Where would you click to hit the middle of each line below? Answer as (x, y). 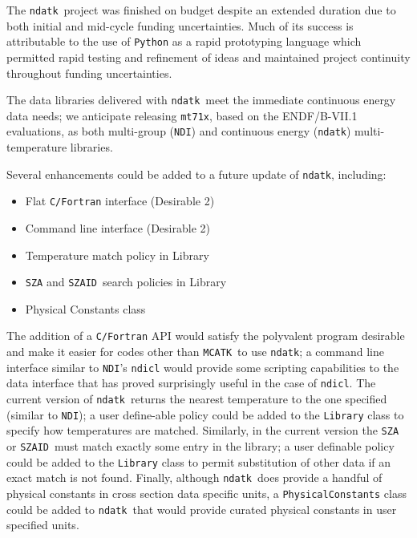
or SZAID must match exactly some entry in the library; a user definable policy (200, 446)
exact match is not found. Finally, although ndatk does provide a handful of (194, 477)
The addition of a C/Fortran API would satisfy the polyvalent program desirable (206, 336)
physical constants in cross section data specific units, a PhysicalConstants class (206, 493)
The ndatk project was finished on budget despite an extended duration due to (201, 10)
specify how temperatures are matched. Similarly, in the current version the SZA (203, 430)
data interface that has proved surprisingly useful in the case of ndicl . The (191, 383)
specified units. (43, 525)
